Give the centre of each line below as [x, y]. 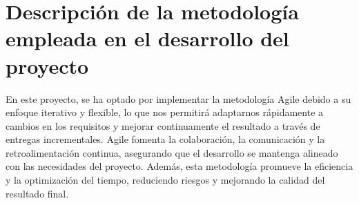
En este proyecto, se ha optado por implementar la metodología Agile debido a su [178, 98]
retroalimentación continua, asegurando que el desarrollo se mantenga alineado [172, 152]
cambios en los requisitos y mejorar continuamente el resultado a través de [163, 125]
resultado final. [37, 193]
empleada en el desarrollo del [147, 38]
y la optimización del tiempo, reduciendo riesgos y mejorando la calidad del [165, 180]
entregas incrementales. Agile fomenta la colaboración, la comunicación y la [165, 139]
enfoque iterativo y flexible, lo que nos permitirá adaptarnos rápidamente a [165, 112]
